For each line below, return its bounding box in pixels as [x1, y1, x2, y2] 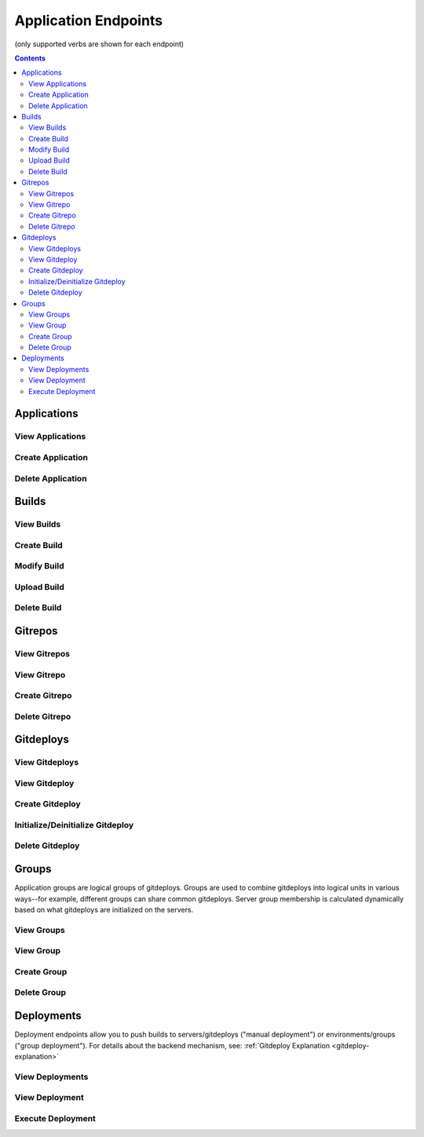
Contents [14, 53, 46, 63]
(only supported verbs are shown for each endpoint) [14, 39, 185, 49]
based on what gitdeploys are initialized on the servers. [14, 905, 194, 914]
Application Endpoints [14, 12, 163, 29]
